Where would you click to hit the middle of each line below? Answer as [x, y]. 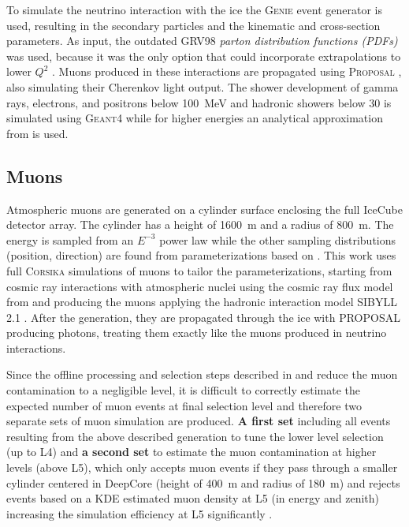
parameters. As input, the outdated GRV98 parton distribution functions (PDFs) [202, 41]
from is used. [37, 133]
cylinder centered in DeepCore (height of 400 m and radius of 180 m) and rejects [203, 482]
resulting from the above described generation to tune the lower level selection [195, 436]
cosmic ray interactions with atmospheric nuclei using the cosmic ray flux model [200, 286]
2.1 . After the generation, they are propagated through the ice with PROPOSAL [203, 317]
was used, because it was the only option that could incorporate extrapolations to [204, 56]
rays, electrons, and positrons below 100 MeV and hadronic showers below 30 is [199, 102]
